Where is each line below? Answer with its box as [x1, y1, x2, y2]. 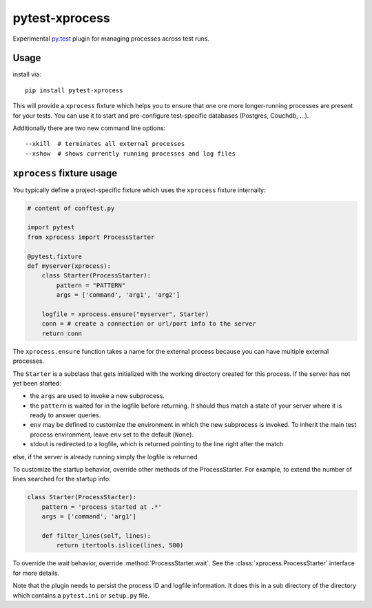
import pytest [27, 224, 75, 231]
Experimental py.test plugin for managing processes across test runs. [12, 34, 210, 43]
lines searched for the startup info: [12, 475, 112, 483]
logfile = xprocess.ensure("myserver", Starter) [41, 310, 209, 318]
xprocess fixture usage [12, 167, 117, 179]
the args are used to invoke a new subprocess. [30, 392, 165, 400]
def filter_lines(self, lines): [41, 532, 152, 540]
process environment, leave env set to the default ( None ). [30, 430, 194, 439]
